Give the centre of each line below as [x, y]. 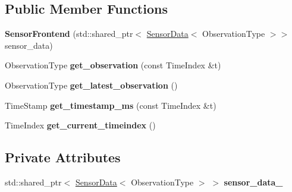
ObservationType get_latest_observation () [91, 85]
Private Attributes [63, 157]
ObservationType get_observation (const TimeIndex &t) [113, 65]
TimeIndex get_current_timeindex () [80, 125]
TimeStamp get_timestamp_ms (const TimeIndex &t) [111, 105]
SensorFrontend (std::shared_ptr [69, 34]
